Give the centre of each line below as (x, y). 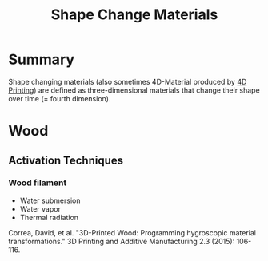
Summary (41, 59)
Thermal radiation (49, 217)
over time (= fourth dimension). (60, 98)
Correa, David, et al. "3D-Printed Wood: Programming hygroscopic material (132, 232)
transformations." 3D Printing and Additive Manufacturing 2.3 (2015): (122, 241)
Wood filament (38, 183)
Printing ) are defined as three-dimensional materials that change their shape (134, 90)
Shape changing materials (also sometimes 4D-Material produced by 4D (128, 81)
